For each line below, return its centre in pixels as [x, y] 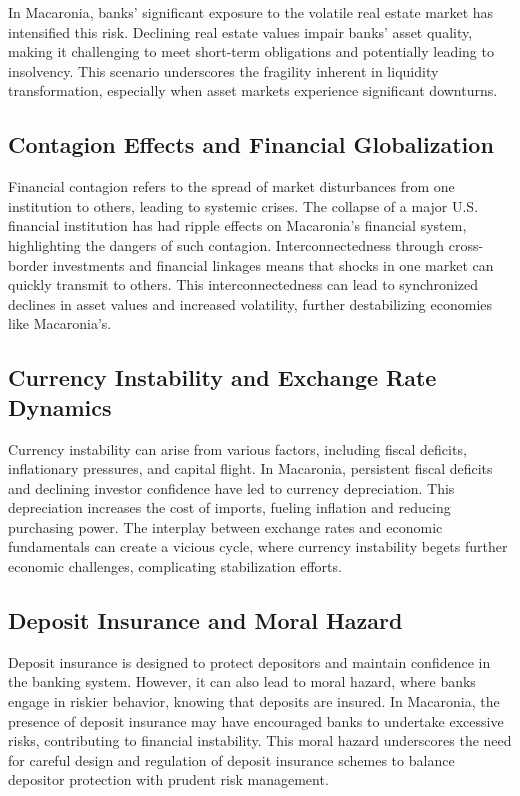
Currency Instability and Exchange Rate [222, 377]
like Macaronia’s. [60, 323]
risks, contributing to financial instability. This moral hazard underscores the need [260, 740]
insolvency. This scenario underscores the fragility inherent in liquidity [223, 70]
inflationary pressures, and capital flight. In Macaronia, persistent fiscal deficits [250, 468]
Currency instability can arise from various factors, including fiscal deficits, [237, 448]
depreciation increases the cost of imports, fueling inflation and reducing [229, 507]
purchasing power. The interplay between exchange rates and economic [225, 526]
